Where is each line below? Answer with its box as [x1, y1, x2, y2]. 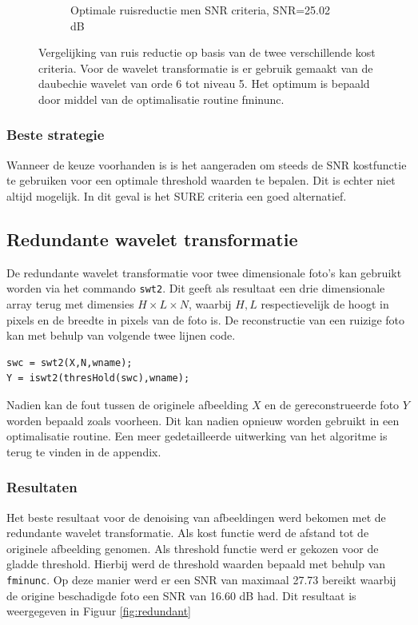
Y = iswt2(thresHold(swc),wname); [6, 372, 190, 384]
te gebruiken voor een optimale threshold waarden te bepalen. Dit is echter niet [6, 172, 396, 189]
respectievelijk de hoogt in [261, 296, 389, 312]
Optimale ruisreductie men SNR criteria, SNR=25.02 [70, 2, 330, 18]
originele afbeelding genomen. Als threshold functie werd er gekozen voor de [6, 539, 379, 556]
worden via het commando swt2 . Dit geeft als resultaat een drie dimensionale [6, 280, 385, 297]
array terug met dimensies [6, 296, 134, 312]
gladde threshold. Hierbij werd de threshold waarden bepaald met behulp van [6, 555, 386, 572]
